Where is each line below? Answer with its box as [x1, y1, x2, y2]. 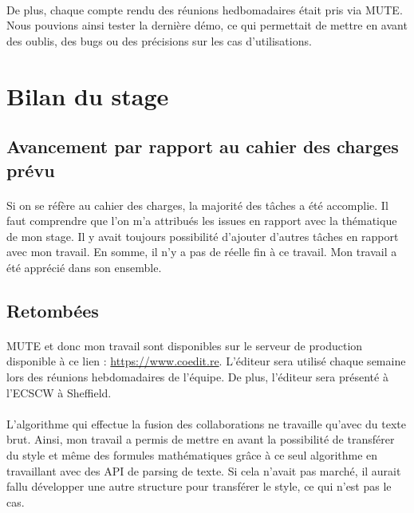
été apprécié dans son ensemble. [6, 258, 162, 275]
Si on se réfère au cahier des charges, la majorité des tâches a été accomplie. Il [6, 196, 388, 213]
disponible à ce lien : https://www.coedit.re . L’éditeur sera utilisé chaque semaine [6, 353, 406, 369]
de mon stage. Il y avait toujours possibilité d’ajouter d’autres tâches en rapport [6, 227, 399, 244]
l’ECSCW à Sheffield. [6, 384, 112, 401]
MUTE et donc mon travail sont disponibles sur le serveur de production [6, 337, 363, 353]
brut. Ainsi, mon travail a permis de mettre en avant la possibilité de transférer [6, 431, 395, 448]
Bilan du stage [6, 79, 169, 112]
